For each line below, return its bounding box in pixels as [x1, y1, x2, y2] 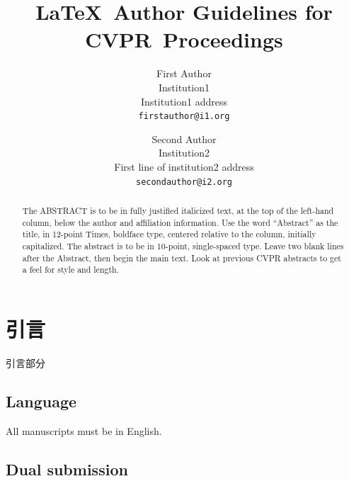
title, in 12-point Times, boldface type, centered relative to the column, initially [22, 228, 316, 240]
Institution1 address [140, 94, 227, 108]
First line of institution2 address [114, 159, 254, 174]
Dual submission [6, 458, 128, 480]
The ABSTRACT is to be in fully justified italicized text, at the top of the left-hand [22, 204, 334, 216]
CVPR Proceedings [85, 25, 283, 54]
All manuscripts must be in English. [6, 423, 162, 438]
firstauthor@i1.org [138, 111, 230, 122]
